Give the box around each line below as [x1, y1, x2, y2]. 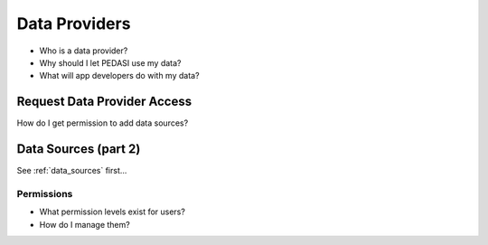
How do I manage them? [39, 219, 130, 230]
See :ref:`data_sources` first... [16, 165, 127, 176]
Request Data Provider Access [16, 94, 192, 109]
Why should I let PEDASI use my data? [39, 57, 182, 68]
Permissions [16, 187, 73, 200]
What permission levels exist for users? [39, 206, 185, 217]
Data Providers [16, 14, 131, 33]
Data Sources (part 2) [16, 141, 141, 157]
